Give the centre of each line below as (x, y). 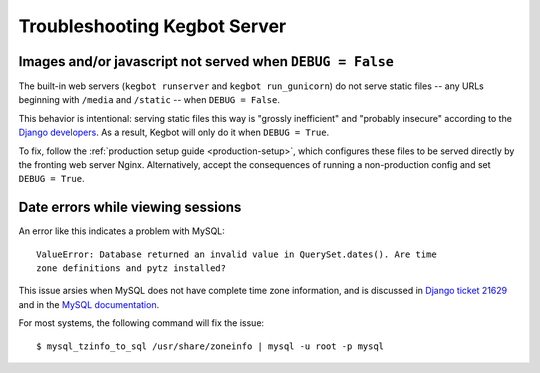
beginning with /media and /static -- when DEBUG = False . (149, 100)
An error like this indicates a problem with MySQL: (121, 231)
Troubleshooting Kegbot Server (152, 26)
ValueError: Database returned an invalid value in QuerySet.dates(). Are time (236, 254)
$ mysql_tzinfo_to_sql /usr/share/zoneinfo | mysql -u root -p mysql (210, 346)
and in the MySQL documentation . (89, 304)
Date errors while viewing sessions (130, 207)
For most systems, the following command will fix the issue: (141, 323)
